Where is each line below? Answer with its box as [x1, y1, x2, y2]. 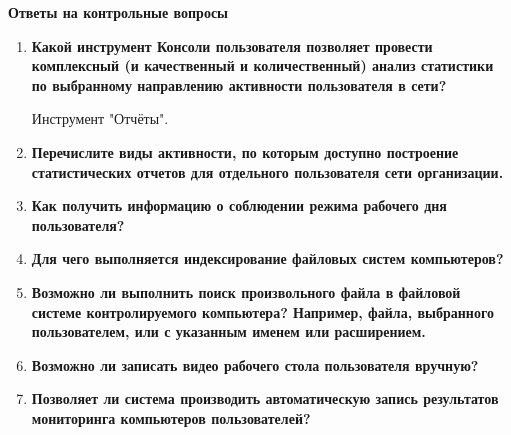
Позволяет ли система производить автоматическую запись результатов [31, 388, 499, 409]
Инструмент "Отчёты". [31, 108, 169, 129]
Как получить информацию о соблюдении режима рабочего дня [31, 195, 447, 216]
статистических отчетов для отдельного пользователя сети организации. [31, 161, 504, 182]
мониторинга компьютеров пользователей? [31, 407, 311, 428]
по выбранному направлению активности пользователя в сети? [31, 74, 447, 95]
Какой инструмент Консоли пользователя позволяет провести [31, 35, 433, 56]
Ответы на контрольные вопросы [8, 2, 229, 22]
